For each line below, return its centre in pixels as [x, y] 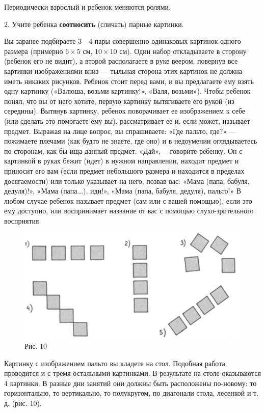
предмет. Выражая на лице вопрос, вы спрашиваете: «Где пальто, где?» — [120, 131]
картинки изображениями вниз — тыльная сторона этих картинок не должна [123, 71]
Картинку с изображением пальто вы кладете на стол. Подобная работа [115, 363]
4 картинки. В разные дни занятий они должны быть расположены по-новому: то [130, 383]
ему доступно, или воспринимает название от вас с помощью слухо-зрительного [129, 211]
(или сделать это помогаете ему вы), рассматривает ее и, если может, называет [127, 120]
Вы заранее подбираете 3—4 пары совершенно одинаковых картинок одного [123, 41]
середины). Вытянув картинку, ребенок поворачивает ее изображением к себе [125, 111]
